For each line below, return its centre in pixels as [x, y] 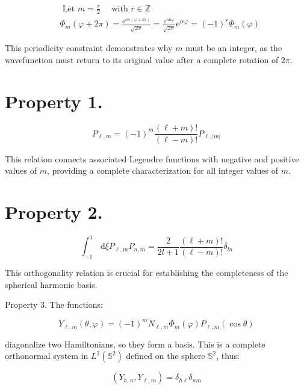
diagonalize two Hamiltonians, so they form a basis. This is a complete [135, 344]
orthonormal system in [47, 356]
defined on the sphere [166, 356]
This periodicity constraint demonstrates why [89, 48]
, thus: [228, 356]
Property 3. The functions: [54, 305]
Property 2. [54, 211]
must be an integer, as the [234, 48]
